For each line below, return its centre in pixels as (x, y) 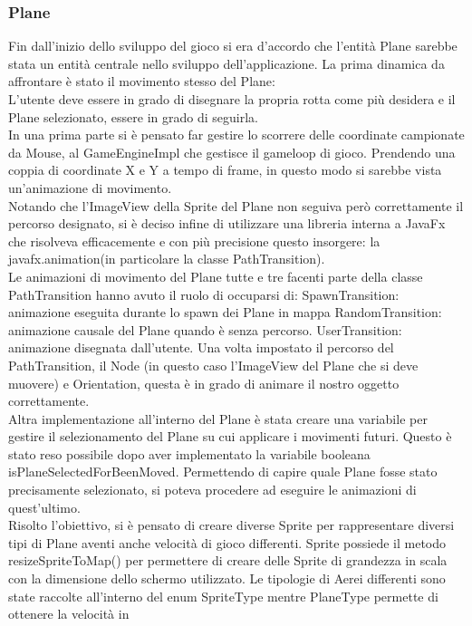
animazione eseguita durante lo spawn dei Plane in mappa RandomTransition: (225, 312)
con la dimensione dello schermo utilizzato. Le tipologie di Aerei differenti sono (227, 578)
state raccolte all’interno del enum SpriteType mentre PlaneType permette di (223, 596)
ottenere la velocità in (69, 614)
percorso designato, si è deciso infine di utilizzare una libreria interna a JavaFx (227, 223)
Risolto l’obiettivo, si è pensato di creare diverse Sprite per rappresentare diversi (231, 525)
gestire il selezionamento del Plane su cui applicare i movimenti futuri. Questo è (230, 436)
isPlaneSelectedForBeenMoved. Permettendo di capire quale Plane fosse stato (223, 472)
